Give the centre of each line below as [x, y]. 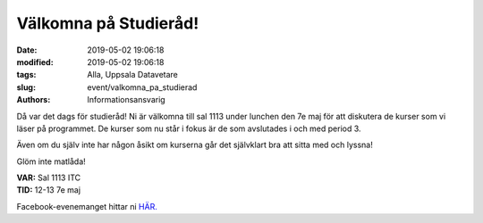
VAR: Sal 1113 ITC [49, 178]
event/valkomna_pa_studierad [142, 87]
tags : [26, 75]
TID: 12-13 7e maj [48, 190]
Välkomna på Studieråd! [108, 23]
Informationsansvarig [126, 100]
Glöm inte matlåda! [51, 161]
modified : [35, 62]
